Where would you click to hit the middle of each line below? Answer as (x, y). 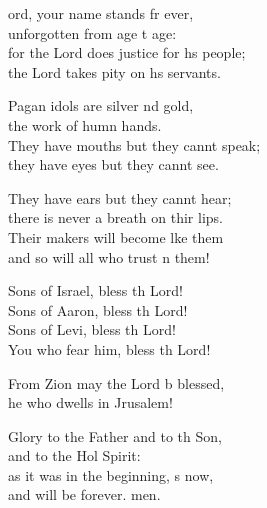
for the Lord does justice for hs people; (127, 52)
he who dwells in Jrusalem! (90, 402)
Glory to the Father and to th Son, (115, 435)
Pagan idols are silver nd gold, (101, 105)
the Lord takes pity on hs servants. (114, 71)
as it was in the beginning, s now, (111, 474)
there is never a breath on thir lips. (115, 217)
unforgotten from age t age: (92, 32)
